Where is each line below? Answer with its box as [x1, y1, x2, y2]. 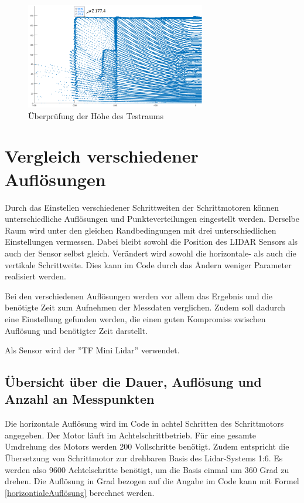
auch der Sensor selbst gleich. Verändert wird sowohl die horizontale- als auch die [5, 247, 296, 259]
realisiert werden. [5, 270, 66, 282]
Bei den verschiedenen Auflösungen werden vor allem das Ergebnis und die [5, 289, 273, 302]
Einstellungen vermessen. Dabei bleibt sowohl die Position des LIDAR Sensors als [5, 235, 298, 248]
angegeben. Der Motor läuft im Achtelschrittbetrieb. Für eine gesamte [5, 428, 256, 441]
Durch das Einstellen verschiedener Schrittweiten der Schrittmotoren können [5, 201, 279, 213]
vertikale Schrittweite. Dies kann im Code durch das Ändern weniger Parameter [5, 258, 292, 271]
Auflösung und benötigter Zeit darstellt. [5, 324, 148, 336]
